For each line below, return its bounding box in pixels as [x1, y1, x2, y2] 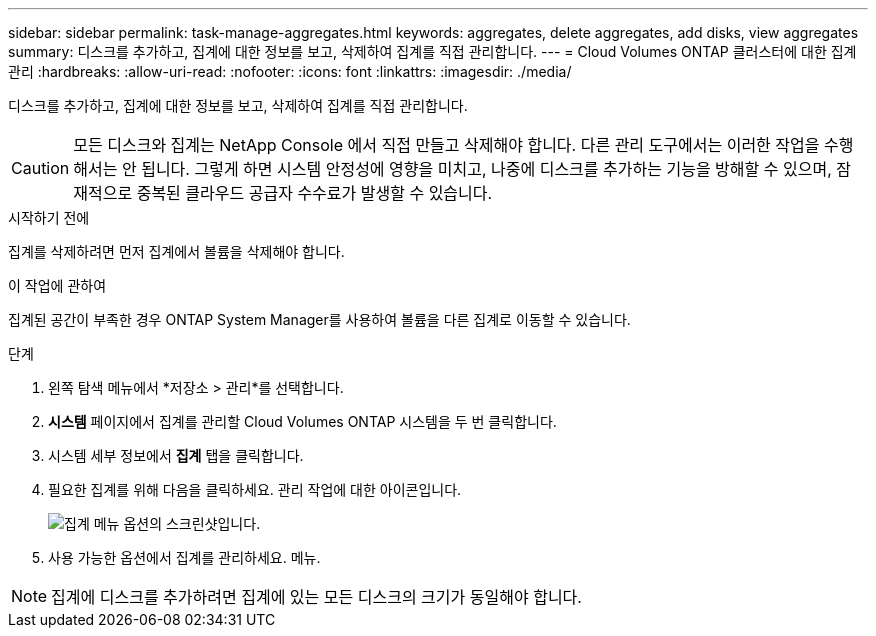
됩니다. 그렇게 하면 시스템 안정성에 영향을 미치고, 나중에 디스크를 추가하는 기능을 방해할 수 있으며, [141, 159, 832, 179]
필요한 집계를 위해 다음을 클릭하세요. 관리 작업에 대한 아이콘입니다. [48, 481, 462, 498]
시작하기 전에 [8, 209, 90, 226]
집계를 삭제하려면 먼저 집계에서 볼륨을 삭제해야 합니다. [8, 243, 345, 260]
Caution [11, 158, 70, 178]
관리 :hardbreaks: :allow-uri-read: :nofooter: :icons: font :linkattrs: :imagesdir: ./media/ [8, 63, 572, 80]
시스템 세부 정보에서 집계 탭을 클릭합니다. [48, 447, 304, 464]
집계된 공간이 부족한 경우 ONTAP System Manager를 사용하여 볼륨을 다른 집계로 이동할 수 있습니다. [8, 311, 631, 328]
